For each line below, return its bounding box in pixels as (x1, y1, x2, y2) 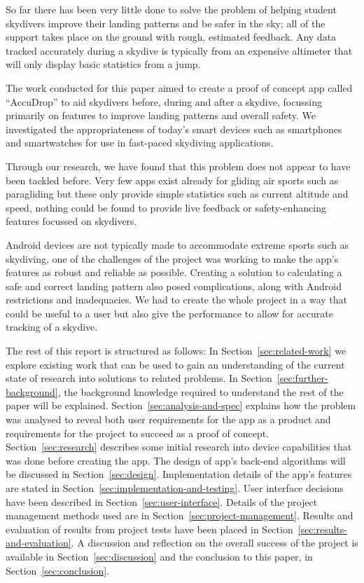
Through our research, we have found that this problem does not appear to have (6, 158, 351, 173)
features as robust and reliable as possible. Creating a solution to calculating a (6, 265, 342, 280)
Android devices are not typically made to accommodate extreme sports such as (6, 237, 349, 252)
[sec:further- (276, 371, 328, 385)
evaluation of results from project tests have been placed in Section (6, 521, 293, 536)
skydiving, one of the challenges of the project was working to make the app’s (6, 251, 339, 266)
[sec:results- (297, 521, 347, 536)
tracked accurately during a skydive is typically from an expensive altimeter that (6, 43, 353, 57)
